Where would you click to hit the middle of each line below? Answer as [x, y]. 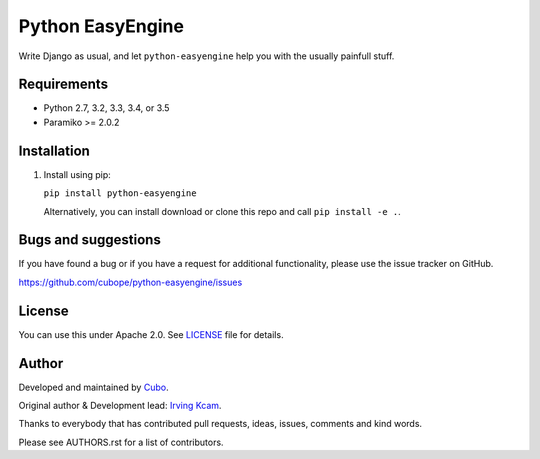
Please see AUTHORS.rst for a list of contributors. [121, 442]
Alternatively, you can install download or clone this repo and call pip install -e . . [222, 211]
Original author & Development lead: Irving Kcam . [120, 406]
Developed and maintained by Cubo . [93, 387]
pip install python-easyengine [120, 193]
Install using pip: [77, 174]
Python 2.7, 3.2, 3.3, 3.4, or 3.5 [106, 108]
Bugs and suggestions [90, 240]
